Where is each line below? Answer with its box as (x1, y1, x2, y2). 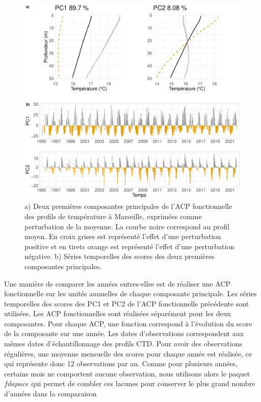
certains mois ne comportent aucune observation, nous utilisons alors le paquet (4, 368, 250, 379)
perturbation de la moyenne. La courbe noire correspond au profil (24, 221, 229, 231)
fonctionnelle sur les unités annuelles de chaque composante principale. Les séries (4, 288, 257, 299)
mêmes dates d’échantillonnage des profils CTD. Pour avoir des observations (4, 338, 242, 349)
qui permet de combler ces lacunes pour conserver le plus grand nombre (31, 378, 255, 389)
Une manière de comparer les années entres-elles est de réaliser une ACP (4, 278, 231, 289)
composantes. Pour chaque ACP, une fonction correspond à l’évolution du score (4, 318, 252, 328)
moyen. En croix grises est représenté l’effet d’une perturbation (24, 231, 221, 242)
